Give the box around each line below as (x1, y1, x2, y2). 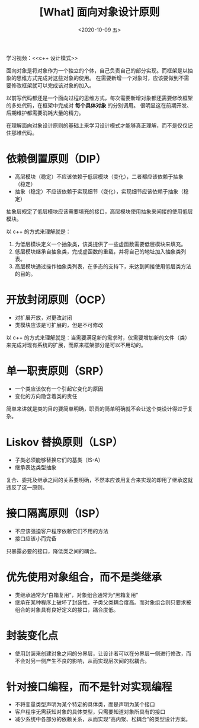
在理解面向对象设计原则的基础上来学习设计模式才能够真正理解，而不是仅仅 (6, 122, 188, 129)
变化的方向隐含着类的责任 (14, 392, 78, 399)
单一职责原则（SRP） (6, 364, 110, 377)
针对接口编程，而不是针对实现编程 (6, 680, 173, 694)
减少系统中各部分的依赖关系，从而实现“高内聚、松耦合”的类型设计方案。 (14, 716, 191, 723)
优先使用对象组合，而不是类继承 (6, 570, 162, 584)
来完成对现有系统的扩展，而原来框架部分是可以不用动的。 (6, 341, 146, 348)
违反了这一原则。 (6, 484, 48, 491)
